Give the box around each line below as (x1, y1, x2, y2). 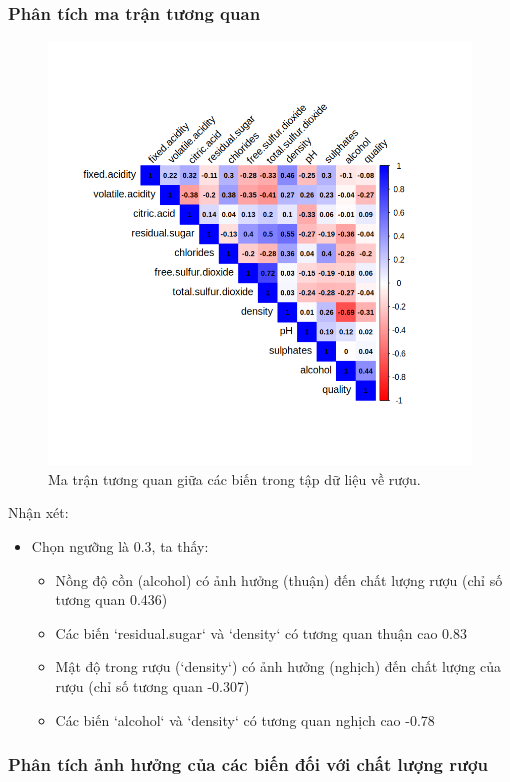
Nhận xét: (8, 502, 69, 523)
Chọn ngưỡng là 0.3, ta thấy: (31, 536, 209, 556)
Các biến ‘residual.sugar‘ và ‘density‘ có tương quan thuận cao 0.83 (55, 622, 467, 643)
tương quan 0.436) (55, 589, 168, 610)
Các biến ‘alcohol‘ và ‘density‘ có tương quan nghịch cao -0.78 (55, 709, 435, 730)
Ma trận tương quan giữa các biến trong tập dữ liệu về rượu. (48, 468, 421, 489)
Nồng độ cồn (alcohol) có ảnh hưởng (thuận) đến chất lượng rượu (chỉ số (55, 569, 503, 590)
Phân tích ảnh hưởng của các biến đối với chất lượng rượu (8, 752, 488, 777)
